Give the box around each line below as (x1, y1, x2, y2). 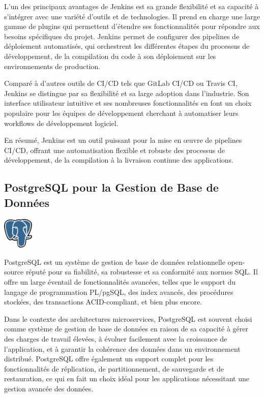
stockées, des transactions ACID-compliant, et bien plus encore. (4, 296, 202, 307)
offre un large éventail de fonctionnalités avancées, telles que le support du (4, 276, 236, 287)
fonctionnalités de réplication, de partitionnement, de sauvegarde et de (4, 363, 224, 374)
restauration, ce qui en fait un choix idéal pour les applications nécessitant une (4, 373, 249, 384)
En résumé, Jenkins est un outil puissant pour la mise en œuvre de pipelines (4, 135, 242, 145)
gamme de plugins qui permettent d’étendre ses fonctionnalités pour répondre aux (4, 21, 260, 32)
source (4, 266, 24, 277)
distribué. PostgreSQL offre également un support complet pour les (4, 353, 214, 364)
